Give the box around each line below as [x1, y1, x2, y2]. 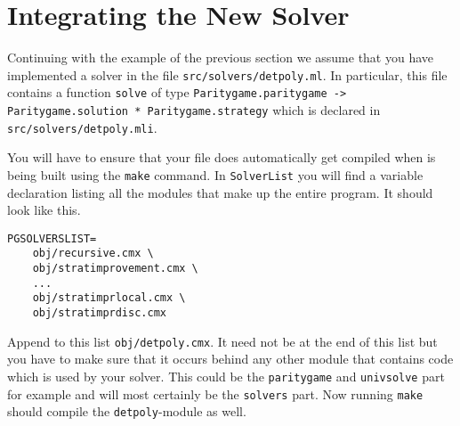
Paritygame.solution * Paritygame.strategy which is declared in [7, 101, 381, 119]
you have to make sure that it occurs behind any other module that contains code [7, 349, 454, 368]
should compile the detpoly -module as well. [7, 402, 246, 421]
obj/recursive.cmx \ [32, 247, 154, 260]
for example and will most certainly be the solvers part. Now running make [7, 384, 424, 403]
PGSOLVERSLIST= [7, 232, 97, 245]
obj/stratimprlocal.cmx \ [32, 291, 186, 305]
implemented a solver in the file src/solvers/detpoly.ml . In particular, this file [7, 65, 448, 84]
